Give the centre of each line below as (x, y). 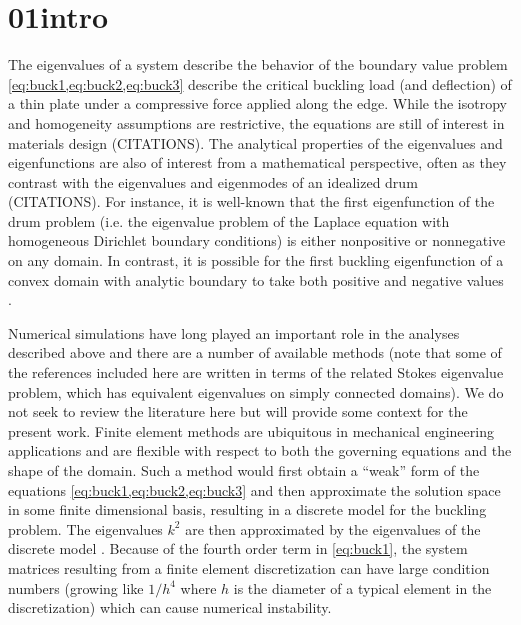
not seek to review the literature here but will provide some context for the (238, 411)
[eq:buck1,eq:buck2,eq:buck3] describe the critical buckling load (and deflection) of (260, 83)
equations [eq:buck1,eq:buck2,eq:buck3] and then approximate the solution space (254, 489)
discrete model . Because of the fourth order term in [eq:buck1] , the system (238, 548)
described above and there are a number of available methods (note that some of (255, 352)
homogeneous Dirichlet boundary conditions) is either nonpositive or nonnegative (257, 240)
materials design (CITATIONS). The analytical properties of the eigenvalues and (255, 142)
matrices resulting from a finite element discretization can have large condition (249, 567)
